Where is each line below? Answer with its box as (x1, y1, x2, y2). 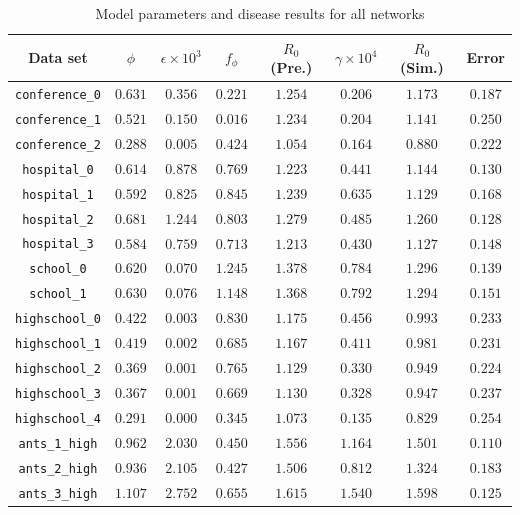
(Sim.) (400, 57, 444, 78)
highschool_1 (15, 337, 101, 352)
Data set (28, 47, 88, 68)
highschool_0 (15, 312, 101, 327)
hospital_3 (22, 237, 94, 252)
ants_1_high (18, 436, 98, 451)
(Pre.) (270, 57, 313, 78)
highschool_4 (15, 411, 101, 426)
